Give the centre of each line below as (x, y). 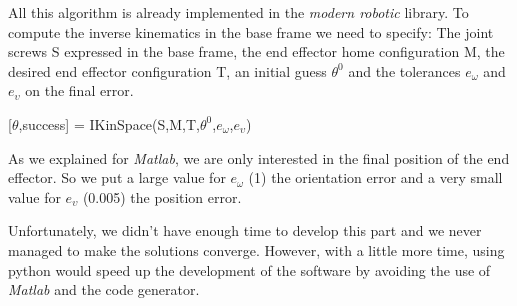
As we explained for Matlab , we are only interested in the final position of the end (259, 157)
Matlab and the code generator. (104, 289)
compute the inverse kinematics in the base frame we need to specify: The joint (251, 31)
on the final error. (79, 90)
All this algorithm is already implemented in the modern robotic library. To (238, 12)
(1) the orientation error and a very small (375, 177)
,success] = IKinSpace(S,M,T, (109, 123)
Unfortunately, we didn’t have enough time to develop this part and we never (245, 230)
